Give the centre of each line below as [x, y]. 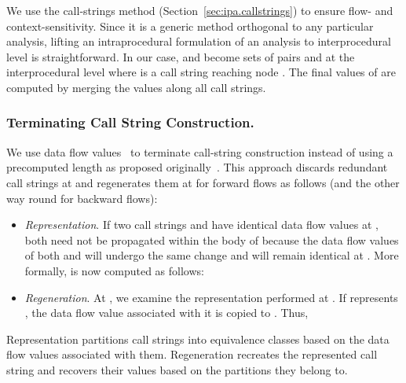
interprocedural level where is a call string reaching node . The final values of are [201, 72]
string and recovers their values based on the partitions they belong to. [177, 369]
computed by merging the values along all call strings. [136, 87]
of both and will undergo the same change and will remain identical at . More [212, 255]
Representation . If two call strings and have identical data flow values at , [201, 225]
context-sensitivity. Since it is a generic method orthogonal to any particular [190, 26]
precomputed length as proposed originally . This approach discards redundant [197, 167]
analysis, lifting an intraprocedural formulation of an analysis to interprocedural [199, 41]
